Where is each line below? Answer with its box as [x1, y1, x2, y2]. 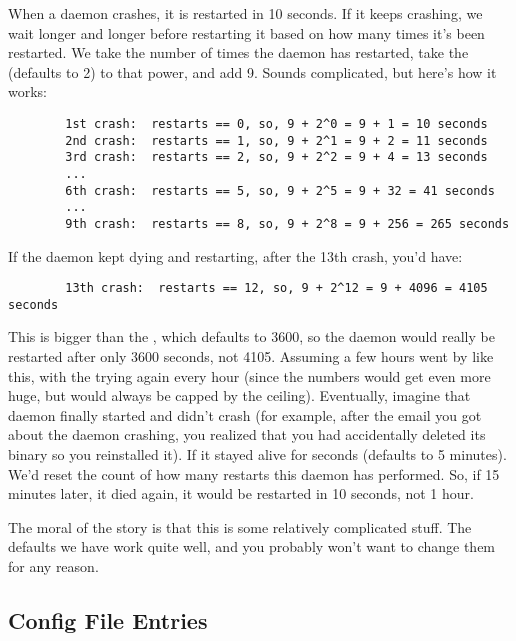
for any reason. [8, 556, 99, 576]
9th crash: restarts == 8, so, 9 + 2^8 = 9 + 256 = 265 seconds [65, 216, 510, 231]
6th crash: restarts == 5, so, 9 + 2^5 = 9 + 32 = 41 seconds [65, 183, 495, 198]
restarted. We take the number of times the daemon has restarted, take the [8, 42, 469, 63]
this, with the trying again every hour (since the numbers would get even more [8, 365, 491, 386]
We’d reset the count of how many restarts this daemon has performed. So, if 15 [8, 463, 500, 484]
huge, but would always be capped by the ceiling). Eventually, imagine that [8, 385, 471, 406]
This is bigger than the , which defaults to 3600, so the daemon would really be [8, 326, 495, 347]
